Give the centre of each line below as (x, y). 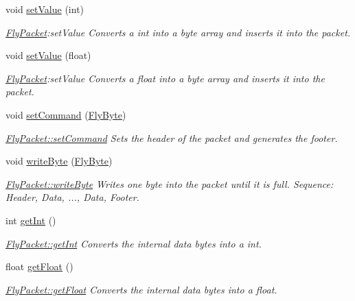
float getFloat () (39, 266)
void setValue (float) (48, 55)
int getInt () (31, 220)
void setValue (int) (45, 9)
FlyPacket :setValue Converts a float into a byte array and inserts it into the (165, 78)
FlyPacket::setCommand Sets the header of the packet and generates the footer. (172, 137)
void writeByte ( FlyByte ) (59, 161)
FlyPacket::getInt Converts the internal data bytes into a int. (134, 243)
